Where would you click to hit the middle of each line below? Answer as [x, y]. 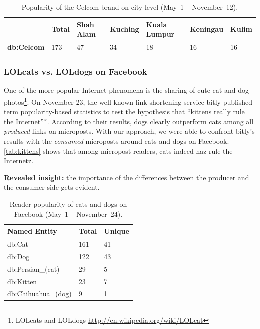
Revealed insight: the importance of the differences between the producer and [127, 177]
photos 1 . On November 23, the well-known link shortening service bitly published [128, 101]
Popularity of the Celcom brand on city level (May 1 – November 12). [130, 7]
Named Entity [32, 231]
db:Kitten [22, 281]
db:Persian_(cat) [34, 269]
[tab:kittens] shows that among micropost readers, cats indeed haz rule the [118, 150]
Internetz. [19, 160]
